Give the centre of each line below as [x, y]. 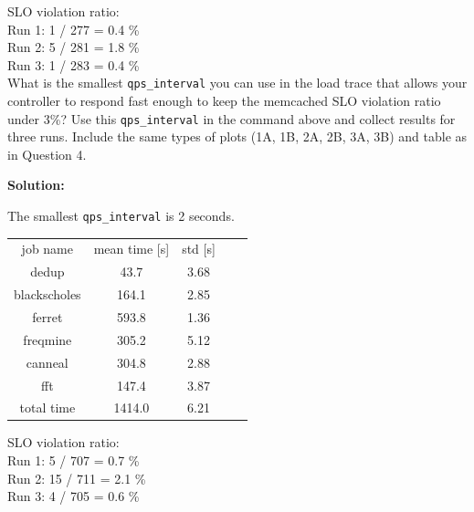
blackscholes [47, 294]
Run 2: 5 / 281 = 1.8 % [74, 47]
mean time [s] [132, 249]
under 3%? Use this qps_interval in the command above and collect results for [232, 118]
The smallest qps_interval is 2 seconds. [121, 216]
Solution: [36, 185]
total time [47, 408]
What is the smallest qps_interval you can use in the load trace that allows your [237, 83]
